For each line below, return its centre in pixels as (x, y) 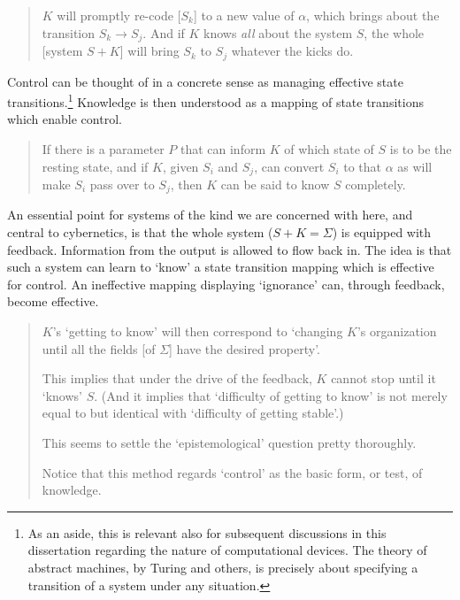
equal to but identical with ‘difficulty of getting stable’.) (193, 413)
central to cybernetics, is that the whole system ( (140, 232)
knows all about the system (278, 32)
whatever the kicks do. (292, 51)
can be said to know (275, 184)
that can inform (223, 148)
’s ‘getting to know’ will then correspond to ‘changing (198, 331)
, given (180, 166)
